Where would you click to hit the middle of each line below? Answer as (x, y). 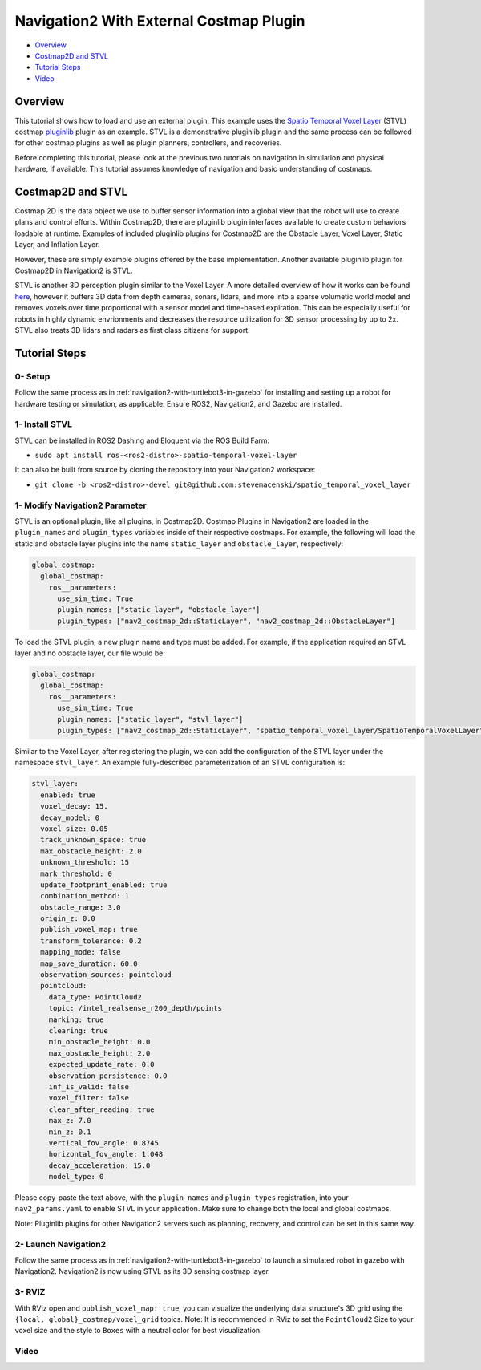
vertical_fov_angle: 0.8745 (104, 1143)
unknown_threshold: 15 (85, 863)
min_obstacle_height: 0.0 (99, 1042)
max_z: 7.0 (70, 1121)
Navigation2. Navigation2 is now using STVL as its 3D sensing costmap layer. (142, 1271)
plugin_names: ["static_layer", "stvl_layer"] (150, 719)
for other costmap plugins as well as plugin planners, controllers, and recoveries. (148, 143)
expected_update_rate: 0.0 (102, 1064)
